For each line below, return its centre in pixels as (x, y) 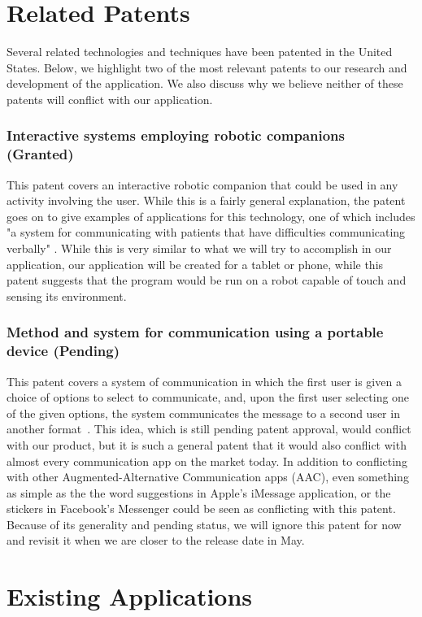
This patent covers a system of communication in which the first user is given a (204, 381)
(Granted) (40, 154)
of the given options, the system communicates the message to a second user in (203, 413)
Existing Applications (130, 596)
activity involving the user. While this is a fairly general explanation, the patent (206, 200)
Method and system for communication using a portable (195, 332)
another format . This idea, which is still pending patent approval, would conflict (209, 429)
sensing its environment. (67, 295)
